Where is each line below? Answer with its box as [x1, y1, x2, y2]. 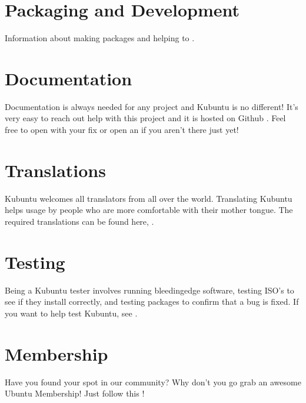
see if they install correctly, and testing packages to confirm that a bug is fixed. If [5, 295, 299, 308]
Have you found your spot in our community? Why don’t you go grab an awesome [5, 375, 301, 388]
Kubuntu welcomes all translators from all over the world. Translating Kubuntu [5, 192, 292, 204]
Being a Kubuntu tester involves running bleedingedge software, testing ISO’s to [5, 284, 294, 296]
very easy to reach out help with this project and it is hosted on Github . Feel [5, 112, 286, 124]
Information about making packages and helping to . [5, 32, 195, 44]
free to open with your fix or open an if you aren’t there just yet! [5, 124, 239, 136]
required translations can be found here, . [5, 215, 154, 227]
